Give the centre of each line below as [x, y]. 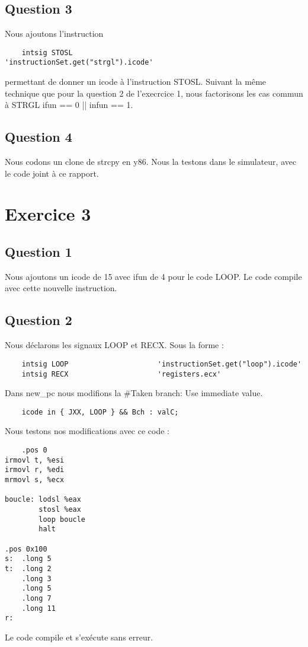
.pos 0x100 [26, 549]
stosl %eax [60, 509]
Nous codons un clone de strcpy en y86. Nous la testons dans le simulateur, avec [151, 162]
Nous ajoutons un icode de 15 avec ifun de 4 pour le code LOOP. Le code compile [153, 276]
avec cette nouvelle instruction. [61, 288]
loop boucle [62, 519]
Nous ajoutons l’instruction [54, 34]
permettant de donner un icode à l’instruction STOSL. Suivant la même [136, 82]
